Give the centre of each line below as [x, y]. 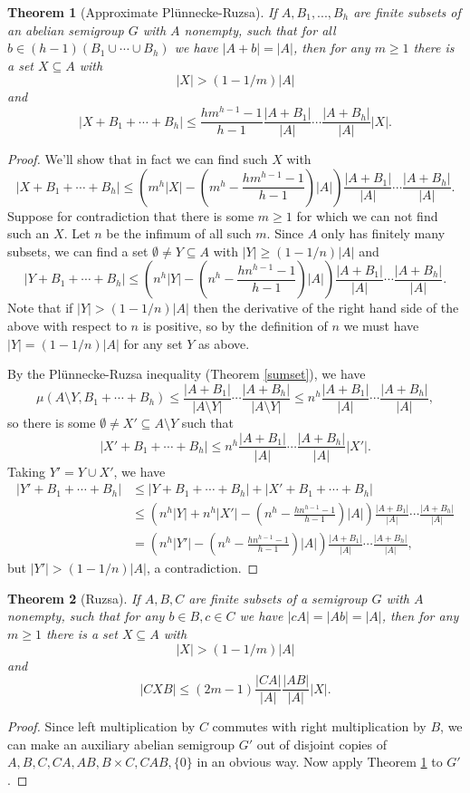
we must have [381, 326]
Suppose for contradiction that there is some [131, 215]
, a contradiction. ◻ [202, 568]
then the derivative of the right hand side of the [326, 308]
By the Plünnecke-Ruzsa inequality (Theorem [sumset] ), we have [187, 374]
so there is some [52, 422]
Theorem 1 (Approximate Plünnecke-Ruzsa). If [142, 12]
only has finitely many [383, 233]
